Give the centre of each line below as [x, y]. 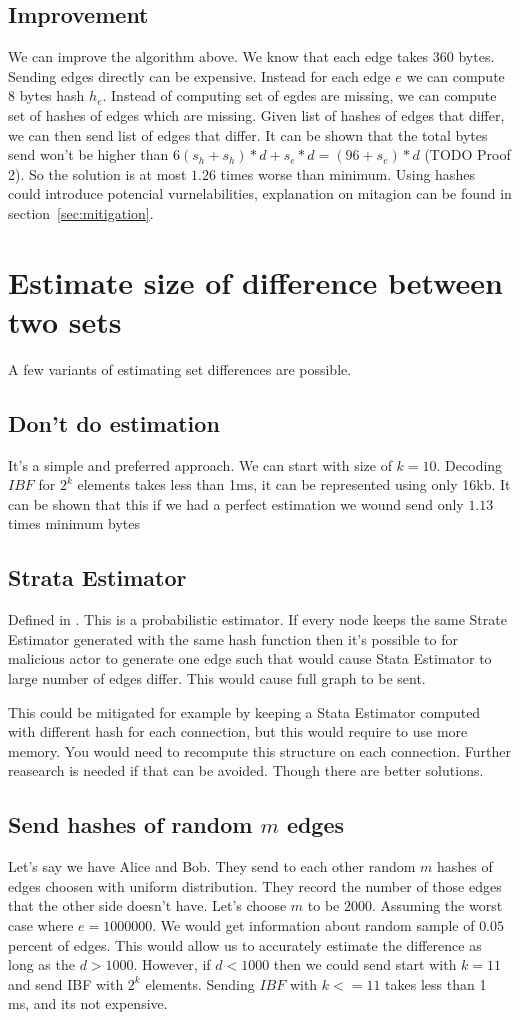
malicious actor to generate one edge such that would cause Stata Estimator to [250, 658]
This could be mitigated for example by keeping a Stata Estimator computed [244, 711]
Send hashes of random [130, 824]
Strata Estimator [97, 577]
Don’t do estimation [114, 422]
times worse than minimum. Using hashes [347, 173]
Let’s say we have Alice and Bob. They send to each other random [212, 866]
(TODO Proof [467, 154]
